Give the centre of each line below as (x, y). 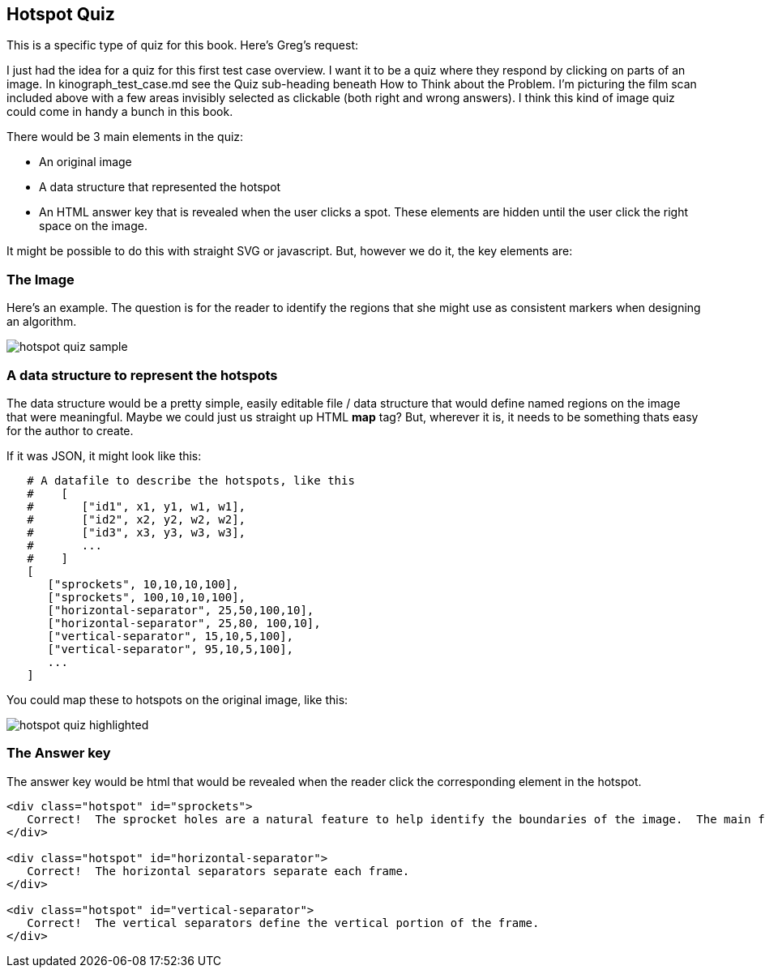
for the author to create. (70, 430)
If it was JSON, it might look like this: (104, 455)
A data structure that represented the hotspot (160, 187)
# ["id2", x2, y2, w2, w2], (137, 519)
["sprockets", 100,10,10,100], (147, 597)
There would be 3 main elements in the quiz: (125, 137)
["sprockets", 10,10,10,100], (143, 584)
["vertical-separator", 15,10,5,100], (171, 636)
